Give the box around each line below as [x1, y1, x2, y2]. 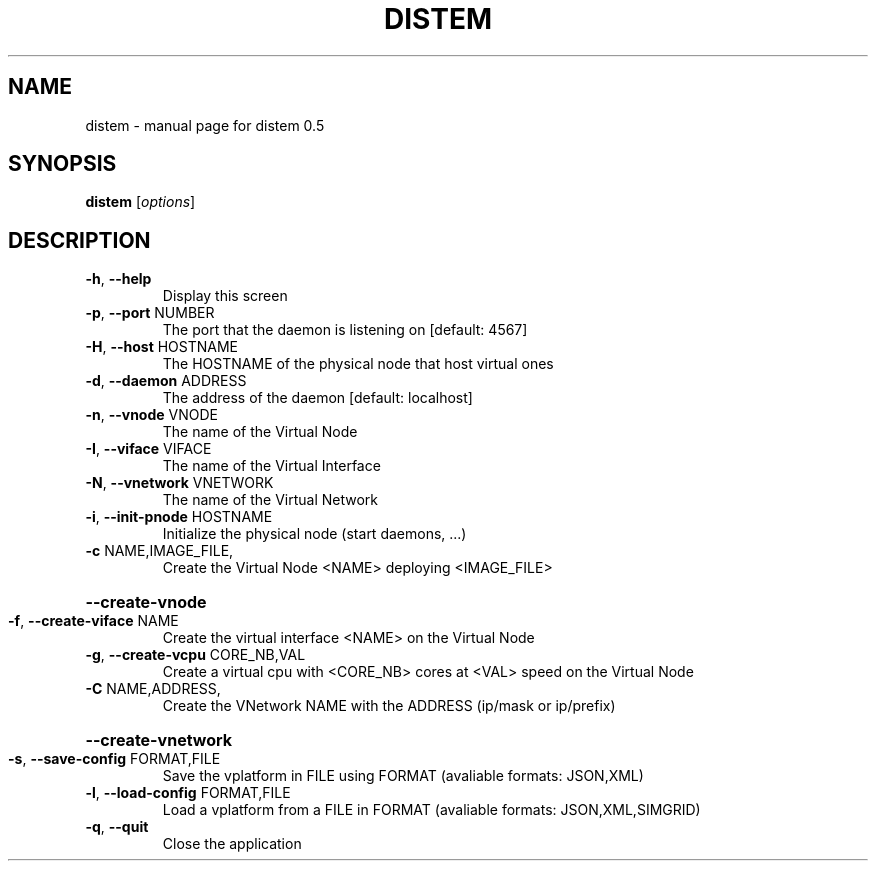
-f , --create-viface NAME [8, 612, 179, 630]
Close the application [162, 835, 302, 853]
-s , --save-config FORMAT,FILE [8, 750, 221, 768]
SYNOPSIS [8, 151, 117, 177]
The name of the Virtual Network [162, 491, 379, 509]
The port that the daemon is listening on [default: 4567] [162, 321, 528, 339]
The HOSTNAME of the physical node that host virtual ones [162, 355, 554, 373]
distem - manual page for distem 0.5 [85, 116, 325, 134]
